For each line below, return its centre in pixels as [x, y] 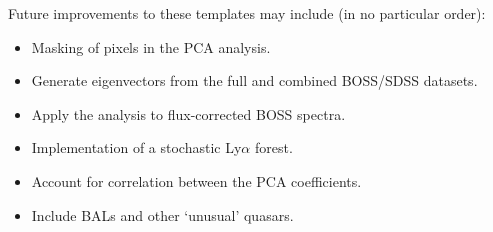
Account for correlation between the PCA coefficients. [196, 180]
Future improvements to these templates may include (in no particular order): [247, 13]
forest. [273, 147]
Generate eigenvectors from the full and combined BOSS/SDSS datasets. [254, 80]
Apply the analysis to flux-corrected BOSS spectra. [188, 113]
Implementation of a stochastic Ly [136, 147]
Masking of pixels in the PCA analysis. [151, 46]
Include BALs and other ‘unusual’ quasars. [162, 214]
